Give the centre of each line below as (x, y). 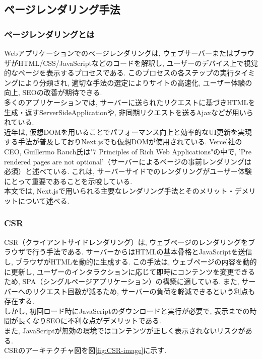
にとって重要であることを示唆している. (68, 181)
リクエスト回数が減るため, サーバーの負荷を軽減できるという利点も (144, 291)
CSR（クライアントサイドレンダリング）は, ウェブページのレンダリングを (126, 242)
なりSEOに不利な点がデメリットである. (96, 321)
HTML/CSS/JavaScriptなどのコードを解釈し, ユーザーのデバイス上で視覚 (138, 63)
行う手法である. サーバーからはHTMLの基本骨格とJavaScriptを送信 (142, 252)
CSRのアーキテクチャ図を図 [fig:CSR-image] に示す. (85, 350)
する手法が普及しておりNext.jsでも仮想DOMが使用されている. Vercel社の (123, 142)
